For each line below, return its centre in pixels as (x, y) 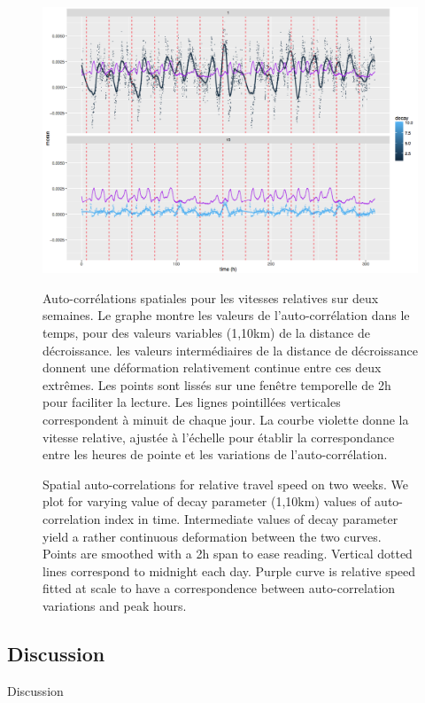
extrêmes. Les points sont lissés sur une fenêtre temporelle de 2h (217, 384)
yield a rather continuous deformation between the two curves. (212, 536)
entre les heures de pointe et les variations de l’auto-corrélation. (215, 454)
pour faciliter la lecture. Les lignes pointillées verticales (192, 402)
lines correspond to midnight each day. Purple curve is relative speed (229, 570)
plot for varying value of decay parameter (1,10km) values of (207, 501)
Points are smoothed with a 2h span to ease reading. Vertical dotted (228, 554)
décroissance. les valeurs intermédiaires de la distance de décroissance (230, 350)
